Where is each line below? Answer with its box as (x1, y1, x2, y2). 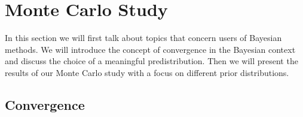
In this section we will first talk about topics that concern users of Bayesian (5, 31, 282, 44)
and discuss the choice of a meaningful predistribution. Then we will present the (5, 55, 298, 67)
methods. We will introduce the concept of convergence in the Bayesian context (5, 43, 296, 55)
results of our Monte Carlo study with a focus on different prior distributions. (5, 66, 289, 78)
